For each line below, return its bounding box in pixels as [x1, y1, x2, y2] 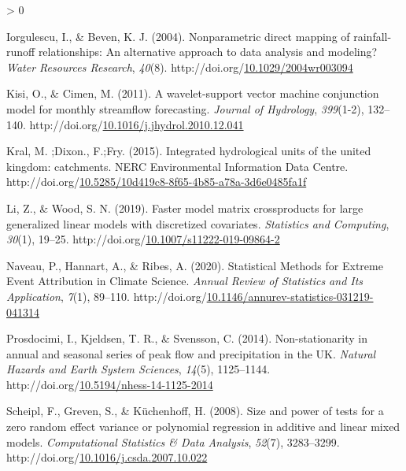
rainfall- [353, 28, 392, 44]
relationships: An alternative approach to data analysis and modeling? [38, 43, 378, 60]
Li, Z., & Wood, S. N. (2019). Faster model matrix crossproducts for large [6, 199, 364, 216]
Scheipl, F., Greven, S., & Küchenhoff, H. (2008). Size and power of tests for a [6, 402, 384, 419]
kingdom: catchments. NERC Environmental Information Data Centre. [6, 158, 349, 174]
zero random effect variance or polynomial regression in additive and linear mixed [6, 418, 400, 435]
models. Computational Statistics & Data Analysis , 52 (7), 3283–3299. [6, 433, 340, 450]
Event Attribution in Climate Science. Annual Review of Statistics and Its [6, 273, 364, 289]
